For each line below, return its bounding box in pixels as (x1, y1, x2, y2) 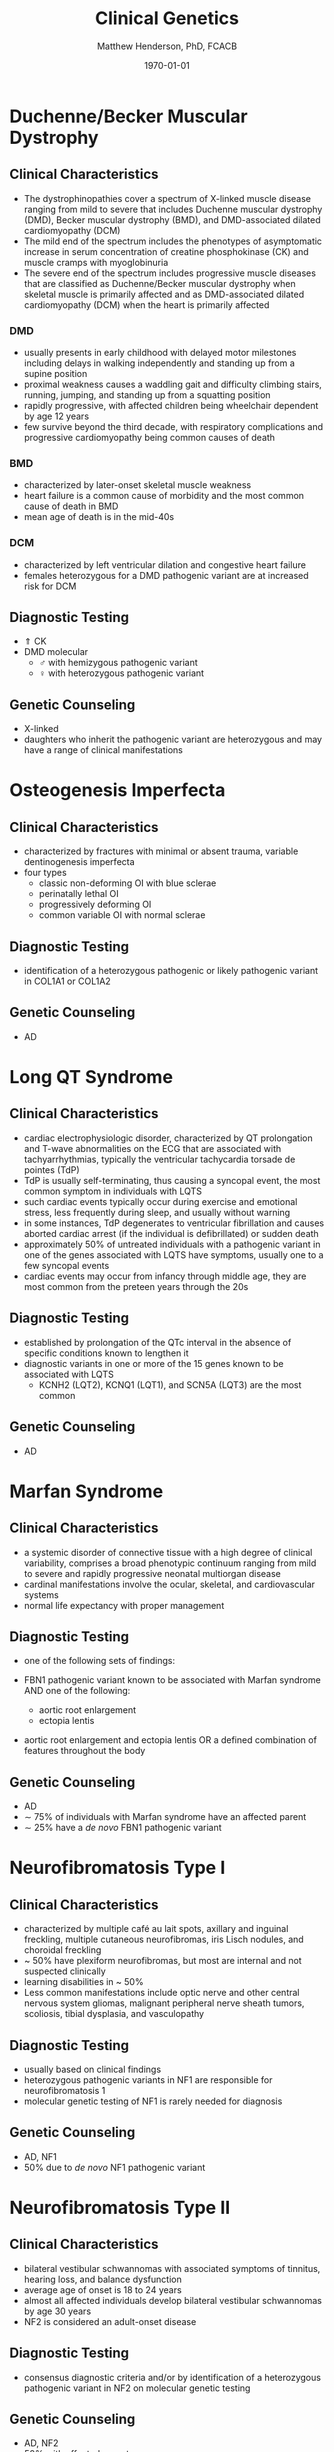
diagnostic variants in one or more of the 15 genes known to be (23, 1357, 284, 1369)
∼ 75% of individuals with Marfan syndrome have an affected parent (23, 1811, 307, 1823)
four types (23, 867, 67, 879)
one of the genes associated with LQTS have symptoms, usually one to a (23, 1248, 324, 1261)
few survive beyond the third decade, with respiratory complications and (23, 421, 324, 433)
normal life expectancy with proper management (23, 1599, 225, 1611)
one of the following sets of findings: (23, 1655, 176, 1667)
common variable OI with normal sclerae (38, 909, 206, 921)
